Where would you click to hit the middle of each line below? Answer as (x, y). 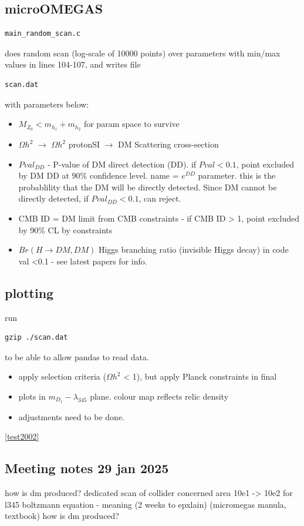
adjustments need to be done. (72, 416)
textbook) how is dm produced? (62, 516)
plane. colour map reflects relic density (159, 396)
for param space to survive (131, 124)
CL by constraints (80, 230)
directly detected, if (53, 198)
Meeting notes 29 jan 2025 (87, 468)
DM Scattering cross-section (168, 144)
